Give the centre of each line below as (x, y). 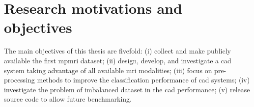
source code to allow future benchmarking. (68, 99)
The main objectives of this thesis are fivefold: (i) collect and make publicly (117, 51)
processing (19, 80)
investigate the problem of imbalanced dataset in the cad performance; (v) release (127, 89)
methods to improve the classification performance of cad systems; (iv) (143, 80)
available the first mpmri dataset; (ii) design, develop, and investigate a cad (118, 60)
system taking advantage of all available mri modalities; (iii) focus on (108, 70)
